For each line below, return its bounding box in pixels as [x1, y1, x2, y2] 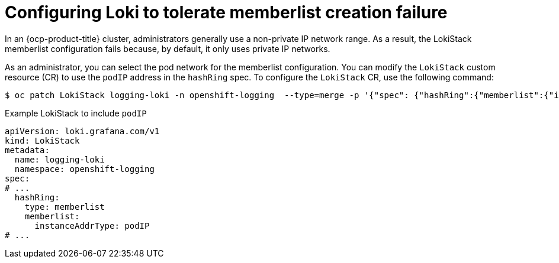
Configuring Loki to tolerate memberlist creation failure [5, 2, 448, 22]
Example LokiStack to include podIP [5, 108, 147, 118]
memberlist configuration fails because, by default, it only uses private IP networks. [5, 43, 330, 54]
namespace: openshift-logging [14, 164, 155, 174]
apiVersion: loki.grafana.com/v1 [5, 126, 160, 136]
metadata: [5, 145, 50, 155]
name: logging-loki [14, 154, 105, 164]
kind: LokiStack [5, 135, 80, 145]
